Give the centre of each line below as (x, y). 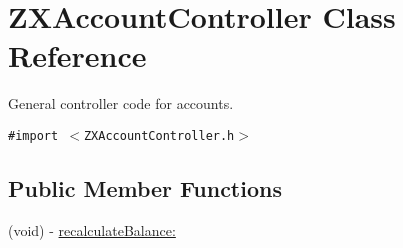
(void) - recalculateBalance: (92, 229)
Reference (77, 55)
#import (33, 135)
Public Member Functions (145, 187)
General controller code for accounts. (121, 103)
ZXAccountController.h (159, 135)
